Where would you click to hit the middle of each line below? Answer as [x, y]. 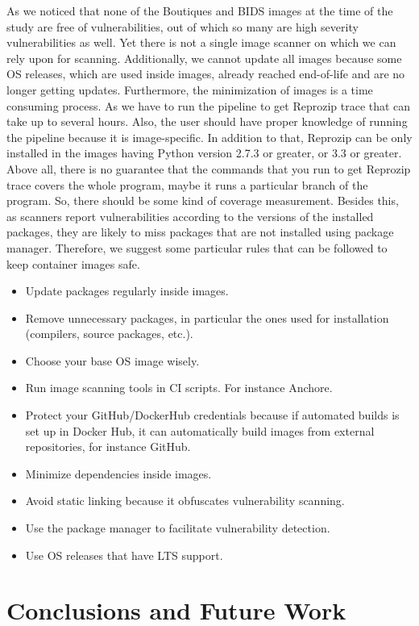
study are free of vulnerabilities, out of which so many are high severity [183, 26]
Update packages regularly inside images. [127, 291]
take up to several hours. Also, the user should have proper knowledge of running [207, 121]
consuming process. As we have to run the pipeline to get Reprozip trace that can [209, 105]
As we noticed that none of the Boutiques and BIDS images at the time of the [200, 10]
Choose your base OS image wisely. [112, 360]
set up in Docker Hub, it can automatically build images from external [200, 430]
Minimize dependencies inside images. [118, 473]
